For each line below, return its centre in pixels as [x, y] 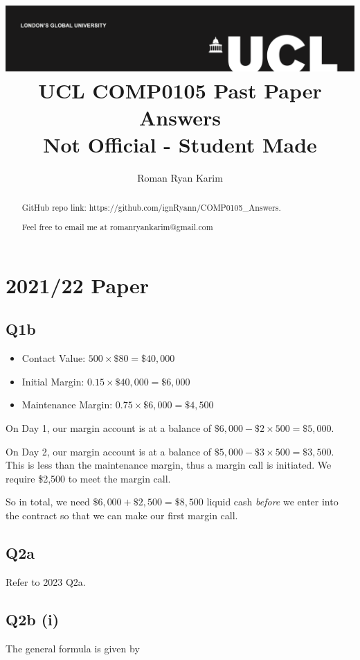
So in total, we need [48, 502]
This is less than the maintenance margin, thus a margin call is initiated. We [169, 465]
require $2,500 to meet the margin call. [88, 478]
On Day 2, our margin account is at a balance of [109, 451]
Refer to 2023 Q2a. [46, 581]
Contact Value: [54, 358]
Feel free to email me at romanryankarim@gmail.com [117, 227]
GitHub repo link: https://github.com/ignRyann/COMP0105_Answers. [151, 207]
